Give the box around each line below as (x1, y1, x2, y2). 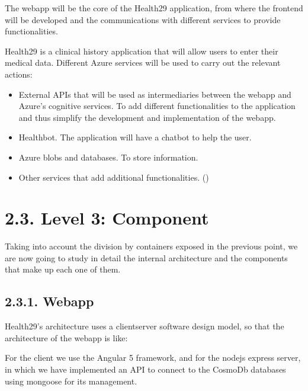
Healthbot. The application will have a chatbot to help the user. (18, 131, 252, 143)
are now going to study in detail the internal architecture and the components (5, 251, 288, 264)
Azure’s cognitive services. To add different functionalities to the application (18, 100, 296, 112)
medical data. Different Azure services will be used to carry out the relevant (5, 56, 281, 69)
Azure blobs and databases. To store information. (18, 150, 198, 163)
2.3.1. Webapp (5, 292, 94, 310)
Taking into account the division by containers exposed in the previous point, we (5, 240, 298, 252)
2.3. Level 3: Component (5, 206, 209, 230)
